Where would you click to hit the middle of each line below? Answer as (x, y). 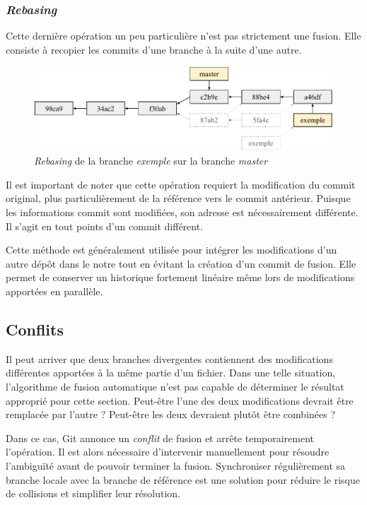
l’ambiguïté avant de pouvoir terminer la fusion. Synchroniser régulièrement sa (176, 465)
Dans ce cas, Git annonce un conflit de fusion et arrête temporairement (160, 438)
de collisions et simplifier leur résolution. (93, 493)
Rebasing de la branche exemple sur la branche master (151, 161)
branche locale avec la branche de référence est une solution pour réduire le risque (183, 479)
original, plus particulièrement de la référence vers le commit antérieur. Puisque (178, 198)
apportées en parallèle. (54, 291)
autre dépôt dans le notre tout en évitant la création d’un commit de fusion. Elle (181, 263)
